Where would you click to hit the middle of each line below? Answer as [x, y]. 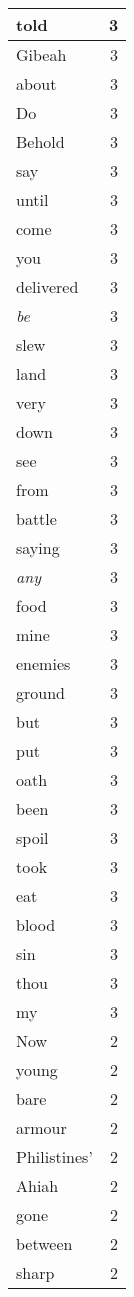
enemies [43, 663]
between [44, 1243]
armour [41, 1127]
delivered [47, 286]
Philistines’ [54, 1156]
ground [40, 692]
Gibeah [41, 54]
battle [36, 518]
